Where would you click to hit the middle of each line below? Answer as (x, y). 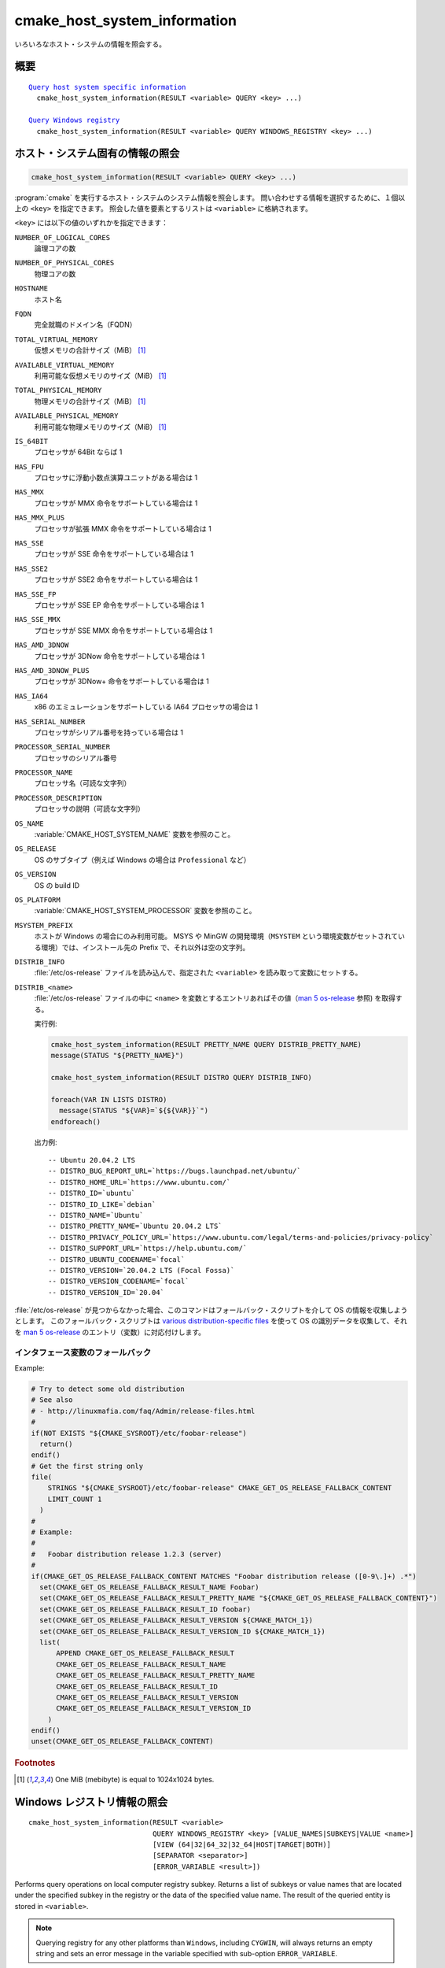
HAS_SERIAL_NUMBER (50, 721)
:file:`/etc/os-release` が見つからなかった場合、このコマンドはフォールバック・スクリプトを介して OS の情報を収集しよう (211, 1310)
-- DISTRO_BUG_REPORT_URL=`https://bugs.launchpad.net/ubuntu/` (175, 1171)
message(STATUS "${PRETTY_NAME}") (117, 1056)
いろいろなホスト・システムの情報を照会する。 (90, 44)
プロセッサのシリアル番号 (75, 758)
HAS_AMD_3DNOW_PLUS (52, 670)
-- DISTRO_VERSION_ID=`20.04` (107, 1292)
